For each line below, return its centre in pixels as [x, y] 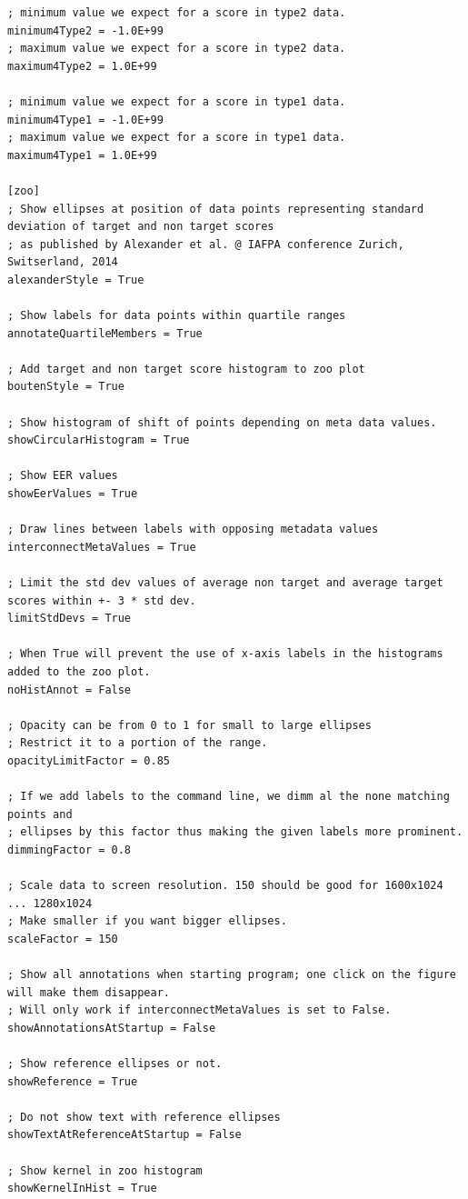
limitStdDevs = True [70, 619]
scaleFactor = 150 [63, 939]
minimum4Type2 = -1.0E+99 [85, 30]
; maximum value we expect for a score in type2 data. [177, 49]
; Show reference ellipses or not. [115, 1064]
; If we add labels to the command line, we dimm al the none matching [229, 797]
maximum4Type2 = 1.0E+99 [82, 66]
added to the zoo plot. [79, 671]
